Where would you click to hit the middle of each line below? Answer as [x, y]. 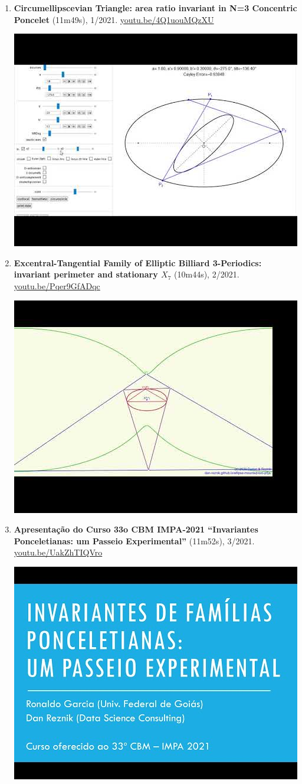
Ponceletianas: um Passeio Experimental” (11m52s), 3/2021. [134, 540]
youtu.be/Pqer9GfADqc [57, 285]
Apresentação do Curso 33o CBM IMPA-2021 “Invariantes [136, 529]
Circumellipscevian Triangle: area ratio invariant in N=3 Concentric [155, 8]
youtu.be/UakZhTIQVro [58, 552]
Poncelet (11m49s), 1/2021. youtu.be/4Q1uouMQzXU [114, 19]
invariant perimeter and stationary [86, 274]
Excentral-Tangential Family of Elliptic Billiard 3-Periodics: [138, 262]
